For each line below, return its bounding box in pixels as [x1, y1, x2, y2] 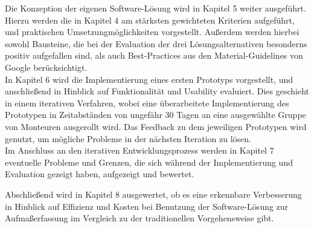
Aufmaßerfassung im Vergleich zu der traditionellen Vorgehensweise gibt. [5, 212, 274, 224]
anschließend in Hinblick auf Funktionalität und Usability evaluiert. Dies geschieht [5, 85, 310, 97]
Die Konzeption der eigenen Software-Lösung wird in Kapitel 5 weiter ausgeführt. [5, 2, 306, 14]
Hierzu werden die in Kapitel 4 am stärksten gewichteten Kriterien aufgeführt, [5, 13, 295, 26]
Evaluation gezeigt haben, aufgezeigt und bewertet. [5, 168, 194, 180]
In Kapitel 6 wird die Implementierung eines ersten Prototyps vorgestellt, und [5, 73, 293, 85]
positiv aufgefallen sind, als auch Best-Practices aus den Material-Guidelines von [5, 49, 303, 62]
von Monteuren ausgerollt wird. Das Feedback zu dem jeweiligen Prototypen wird [5, 120, 307, 132]
